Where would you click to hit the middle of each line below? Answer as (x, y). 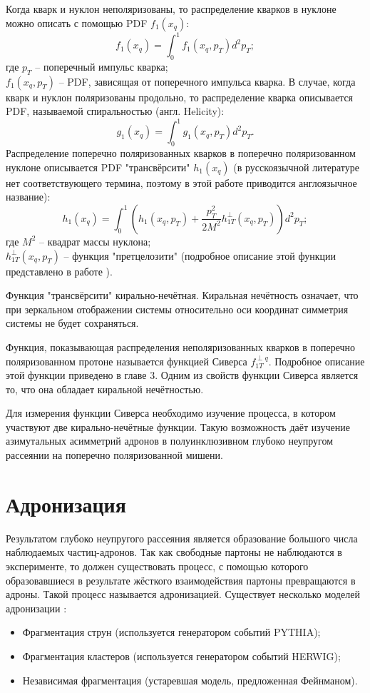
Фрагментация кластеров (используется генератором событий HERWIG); (181, 656)
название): (28, 197)
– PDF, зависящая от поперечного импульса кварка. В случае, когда (207, 81)
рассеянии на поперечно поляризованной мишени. (114, 455)
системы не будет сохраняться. (72, 323)
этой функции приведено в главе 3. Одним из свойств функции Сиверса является (182, 375)
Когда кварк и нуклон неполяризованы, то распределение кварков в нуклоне (171, 9)
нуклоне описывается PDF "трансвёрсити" (98, 167)
